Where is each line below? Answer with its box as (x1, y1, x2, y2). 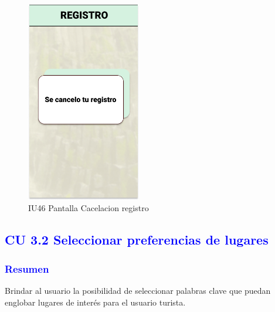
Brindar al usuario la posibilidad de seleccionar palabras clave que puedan (5, 284, 271, 296)
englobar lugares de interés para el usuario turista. (5, 296, 186, 308)
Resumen (5, 261, 49, 276)
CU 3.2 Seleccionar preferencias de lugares (5, 230, 269, 249)
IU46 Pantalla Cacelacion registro (28, 202, 149, 214)
